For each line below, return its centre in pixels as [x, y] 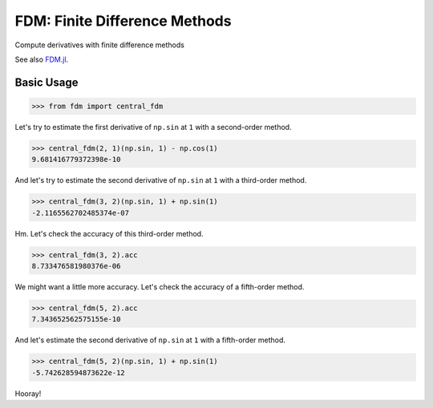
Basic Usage [47, 82]
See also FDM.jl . [42, 59]
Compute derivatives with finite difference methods [99, 45]
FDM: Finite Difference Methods [123, 21]
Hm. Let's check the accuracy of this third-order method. [109, 233]
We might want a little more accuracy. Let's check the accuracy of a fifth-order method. [160, 287]
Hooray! [28, 394]
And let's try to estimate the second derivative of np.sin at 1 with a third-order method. [161, 180]
